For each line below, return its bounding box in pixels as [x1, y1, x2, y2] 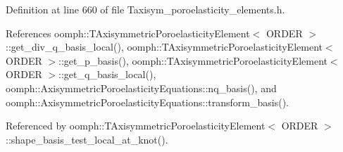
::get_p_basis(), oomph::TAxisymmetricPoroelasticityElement [58, 53, 328, 68]
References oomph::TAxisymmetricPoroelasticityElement [6, 25, 250, 40]
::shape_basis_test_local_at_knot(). [6, 132, 168, 146]
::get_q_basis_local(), [58, 67, 156, 82]
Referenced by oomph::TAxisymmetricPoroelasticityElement [6, 118, 266, 133]
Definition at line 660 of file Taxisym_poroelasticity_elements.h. [6, 2, 285, 16]
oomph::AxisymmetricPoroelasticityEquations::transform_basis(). [6, 94, 289, 109]
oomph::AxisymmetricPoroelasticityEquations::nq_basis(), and [6, 80, 277, 95]
